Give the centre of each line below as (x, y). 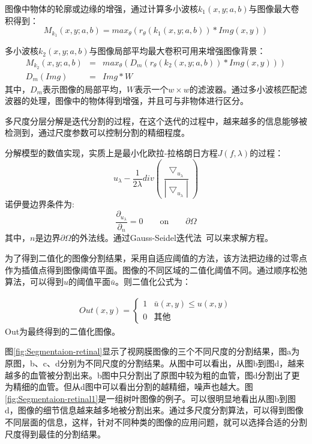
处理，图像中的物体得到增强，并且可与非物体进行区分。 (139, 101)
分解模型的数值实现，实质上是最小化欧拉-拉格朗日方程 (111, 152)
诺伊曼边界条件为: (40, 204)
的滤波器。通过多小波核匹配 (244, 89)
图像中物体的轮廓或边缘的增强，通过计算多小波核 (101, 8)
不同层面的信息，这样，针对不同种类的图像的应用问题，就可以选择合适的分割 (156, 421)
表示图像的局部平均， (84, 89)
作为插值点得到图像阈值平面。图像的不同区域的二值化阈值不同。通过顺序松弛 (156, 269)
